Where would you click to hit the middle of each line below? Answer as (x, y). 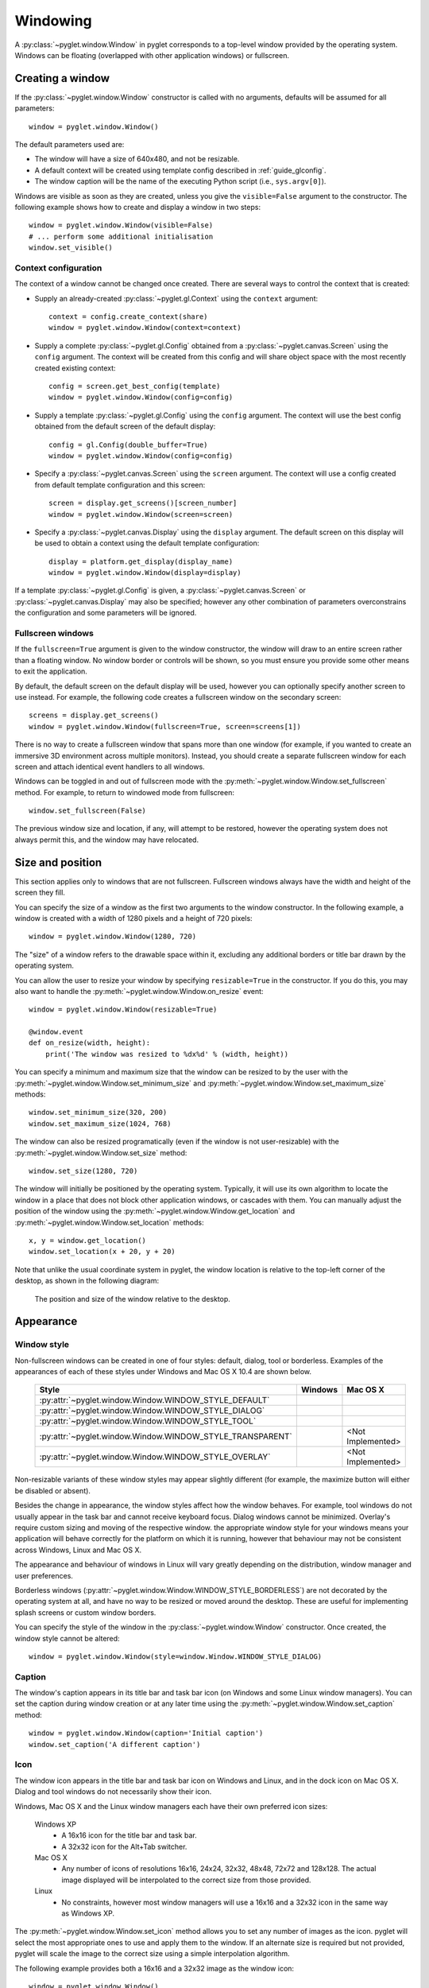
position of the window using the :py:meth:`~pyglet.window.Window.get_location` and (155, 1211)
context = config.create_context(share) (128, 317)
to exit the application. (51, 671)
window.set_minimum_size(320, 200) (98, 1112)
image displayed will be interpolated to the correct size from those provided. (186, 1880)
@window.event (56, 1032)
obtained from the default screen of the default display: (125, 426)
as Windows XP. (88, 1913)
